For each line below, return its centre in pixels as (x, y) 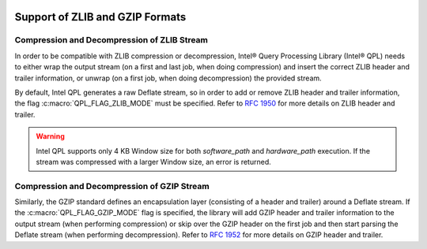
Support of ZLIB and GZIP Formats (100, 17)
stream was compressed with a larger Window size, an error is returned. (154, 162)
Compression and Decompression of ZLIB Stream (111, 40)
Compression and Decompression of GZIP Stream (112, 186)
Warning (50, 136)
